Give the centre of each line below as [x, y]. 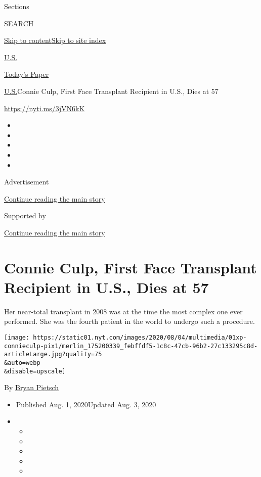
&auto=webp [22, 363]
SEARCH [19, 23]
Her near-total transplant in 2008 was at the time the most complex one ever [123, 311]
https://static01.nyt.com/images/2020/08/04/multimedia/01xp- [140, 338]
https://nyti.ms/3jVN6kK [45, 108]
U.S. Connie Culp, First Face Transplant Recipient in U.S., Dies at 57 [111, 91]
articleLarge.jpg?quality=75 [53, 354]
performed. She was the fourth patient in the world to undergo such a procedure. [129, 321]
